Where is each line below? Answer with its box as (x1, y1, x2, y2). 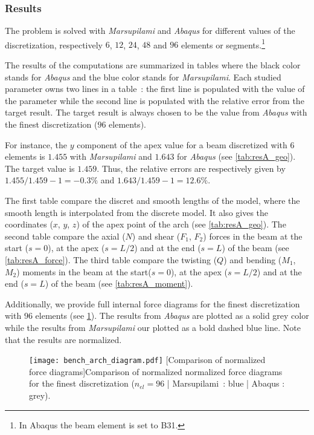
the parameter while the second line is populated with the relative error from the (5, 94, 304, 106)
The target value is (5, 162, 75, 174)
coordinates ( (5, 218, 53, 231)
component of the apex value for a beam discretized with (77, 138, 287, 151)
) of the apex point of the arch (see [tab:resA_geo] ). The (76, 218, 286, 231)
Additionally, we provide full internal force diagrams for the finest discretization (5, 297, 300, 310)
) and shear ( (132, 229, 181, 242)
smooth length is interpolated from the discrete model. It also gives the (5, 206, 269, 218)
